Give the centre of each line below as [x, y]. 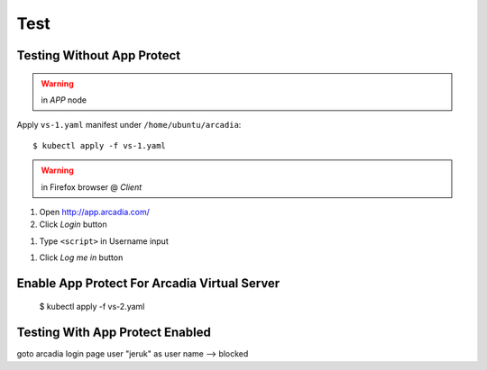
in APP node [64, 100]
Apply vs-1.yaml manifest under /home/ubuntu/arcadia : [129, 125]
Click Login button [73, 224]
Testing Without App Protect [98, 55]
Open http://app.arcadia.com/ [95, 212]
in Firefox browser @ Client [92, 187]
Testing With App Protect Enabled [114, 333]
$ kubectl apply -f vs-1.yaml [100, 145]
